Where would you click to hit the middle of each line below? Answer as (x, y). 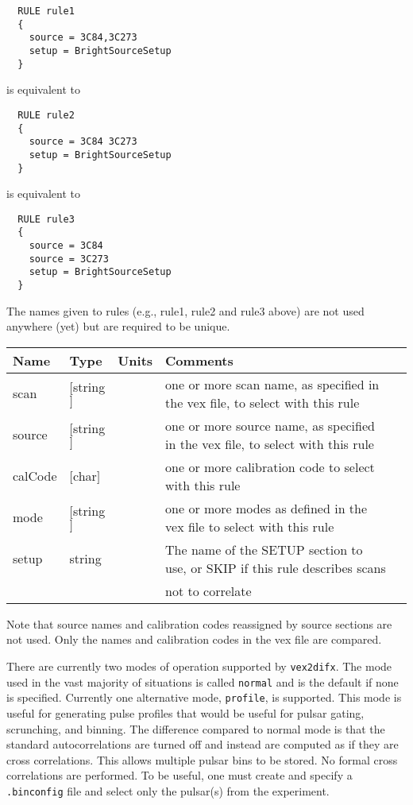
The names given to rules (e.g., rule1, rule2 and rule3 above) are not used (185, 310)
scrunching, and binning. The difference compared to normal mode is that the (196, 728)
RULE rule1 (46, 11)
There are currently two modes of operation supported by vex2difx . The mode (199, 666)
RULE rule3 (46, 219)
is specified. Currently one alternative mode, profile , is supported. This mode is (204, 697)
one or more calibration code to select (270, 466)
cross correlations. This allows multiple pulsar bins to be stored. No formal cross (202, 759)
